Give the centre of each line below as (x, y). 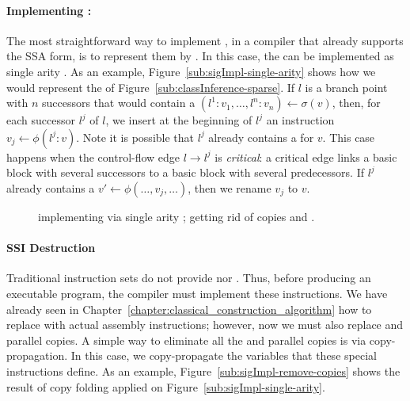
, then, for (356, 103)
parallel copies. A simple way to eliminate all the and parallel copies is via (186, 340)
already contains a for (261, 137)
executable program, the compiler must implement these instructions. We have (197, 293)
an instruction (300, 120)
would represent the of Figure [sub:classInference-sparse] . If (151, 87)
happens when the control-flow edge (93, 157)
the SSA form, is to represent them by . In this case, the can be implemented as (200, 56)
